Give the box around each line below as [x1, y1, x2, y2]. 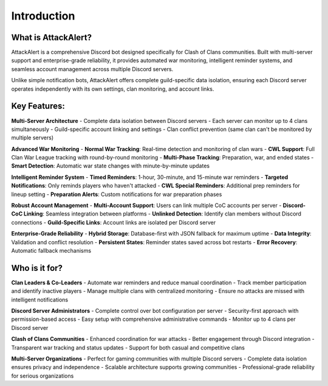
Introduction [11, 9, 75, 23]
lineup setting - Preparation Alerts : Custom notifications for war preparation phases [11, 191, 222, 198]
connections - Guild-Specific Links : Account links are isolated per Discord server [11, 219, 216, 226]
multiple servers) [11, 134, 54, 141]
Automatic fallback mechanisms [11, 247, 91, 254]
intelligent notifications [11, 296, 69, 303]
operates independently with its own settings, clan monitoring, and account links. [11, 85, 214, 93]
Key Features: [11, 101, 65, 111]
